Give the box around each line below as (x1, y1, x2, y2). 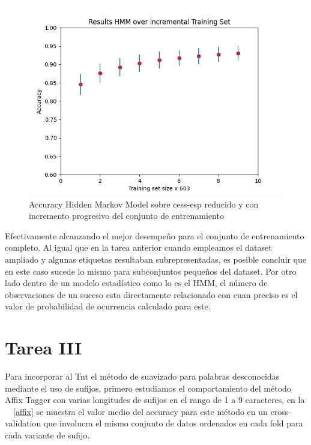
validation (5, 417, 41, 429)
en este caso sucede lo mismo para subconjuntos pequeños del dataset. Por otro (5, 264, 297, 277)
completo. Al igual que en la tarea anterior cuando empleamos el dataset (5, 241, 272, 254)
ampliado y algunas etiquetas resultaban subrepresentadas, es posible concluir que (5, 252, 307, 265)
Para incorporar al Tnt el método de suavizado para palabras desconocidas (5, 370, 280, 383)
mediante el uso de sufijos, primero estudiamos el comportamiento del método (5, 381, 291, 394)
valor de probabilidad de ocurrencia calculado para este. (5, 300, 211, 312)
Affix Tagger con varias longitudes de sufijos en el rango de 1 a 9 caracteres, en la (5, 393, 305, 406)
